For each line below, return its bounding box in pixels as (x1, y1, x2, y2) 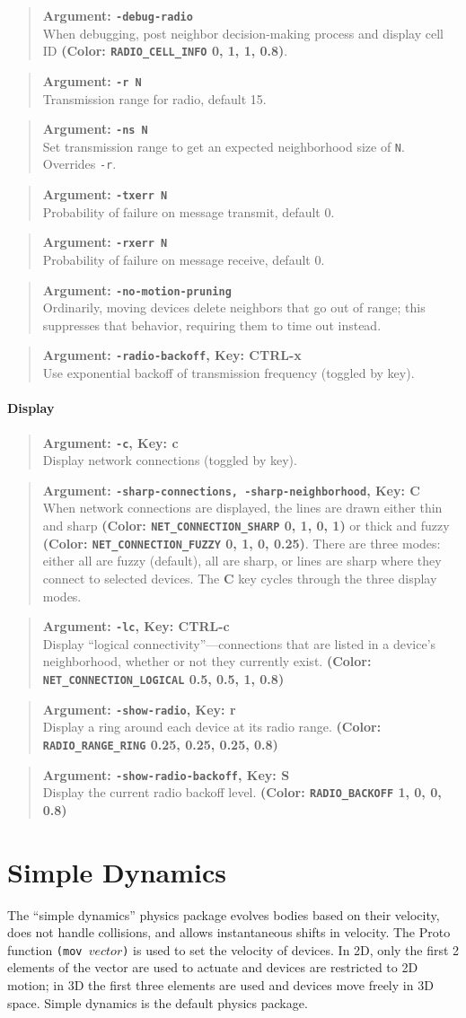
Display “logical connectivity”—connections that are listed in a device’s (42, 634, 436, 653)
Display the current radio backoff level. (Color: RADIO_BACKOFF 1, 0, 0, (42, 783, 442, 802)
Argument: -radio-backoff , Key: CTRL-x (42, 346, 302, 364)
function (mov (7, 940, 83, 959)
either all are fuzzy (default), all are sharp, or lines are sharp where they (42, 551, 442, 570)
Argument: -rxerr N (42, 233, 168, 251)
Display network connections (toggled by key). (42, 451, 297, 470)
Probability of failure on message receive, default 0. (42, 250, 325, 269)
